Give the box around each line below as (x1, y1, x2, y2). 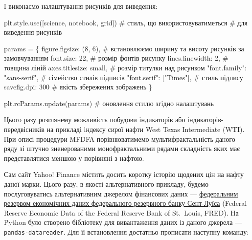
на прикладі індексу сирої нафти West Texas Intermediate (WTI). (46, 124, 245, 134)
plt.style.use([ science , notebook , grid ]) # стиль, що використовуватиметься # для (4, 17, 248, 27)
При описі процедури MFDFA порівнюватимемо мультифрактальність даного (4, 133, 235, 144)
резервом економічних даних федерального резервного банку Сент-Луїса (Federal (4, 198, 247, 208)
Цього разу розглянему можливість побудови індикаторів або (4, 114, 185, 125)
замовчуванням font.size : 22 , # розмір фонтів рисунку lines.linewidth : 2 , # (4, 53, 229, 63)
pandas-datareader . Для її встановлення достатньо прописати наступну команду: (4, 226, 249, 237)
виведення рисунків (4, 27, 62, 37)
